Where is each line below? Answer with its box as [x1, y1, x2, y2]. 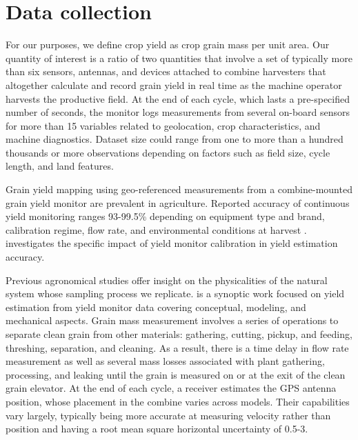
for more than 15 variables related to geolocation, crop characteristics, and [6, 118, 321, 132]
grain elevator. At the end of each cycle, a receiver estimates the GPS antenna [6, 381, 337, 395]
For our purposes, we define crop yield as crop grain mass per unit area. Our [6, 37, 330, 52]
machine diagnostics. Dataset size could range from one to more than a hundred [6, 132, 344, 146]
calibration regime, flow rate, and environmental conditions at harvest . [6, 222, 307, 237]
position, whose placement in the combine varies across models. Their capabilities [6, 394, 350, 408]
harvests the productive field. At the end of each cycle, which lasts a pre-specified [6, 91, 350, 106]
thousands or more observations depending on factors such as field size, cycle [6, 145, 330, 159]
